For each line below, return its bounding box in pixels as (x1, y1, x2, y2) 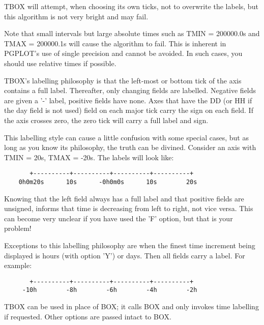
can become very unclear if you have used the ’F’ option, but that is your (4, 213, 233, 223)
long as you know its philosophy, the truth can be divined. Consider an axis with (4, 142, 256, 153)
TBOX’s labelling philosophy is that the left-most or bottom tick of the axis (4, 75, 242, 85)
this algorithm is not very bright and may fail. (4, 11, 149, 21)
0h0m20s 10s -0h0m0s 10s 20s (18, 178, 197, 186)
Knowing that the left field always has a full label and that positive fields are (4, 193, 244, 203)
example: (4, 260, 32, 271)
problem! (4, 223, 32, 233)
